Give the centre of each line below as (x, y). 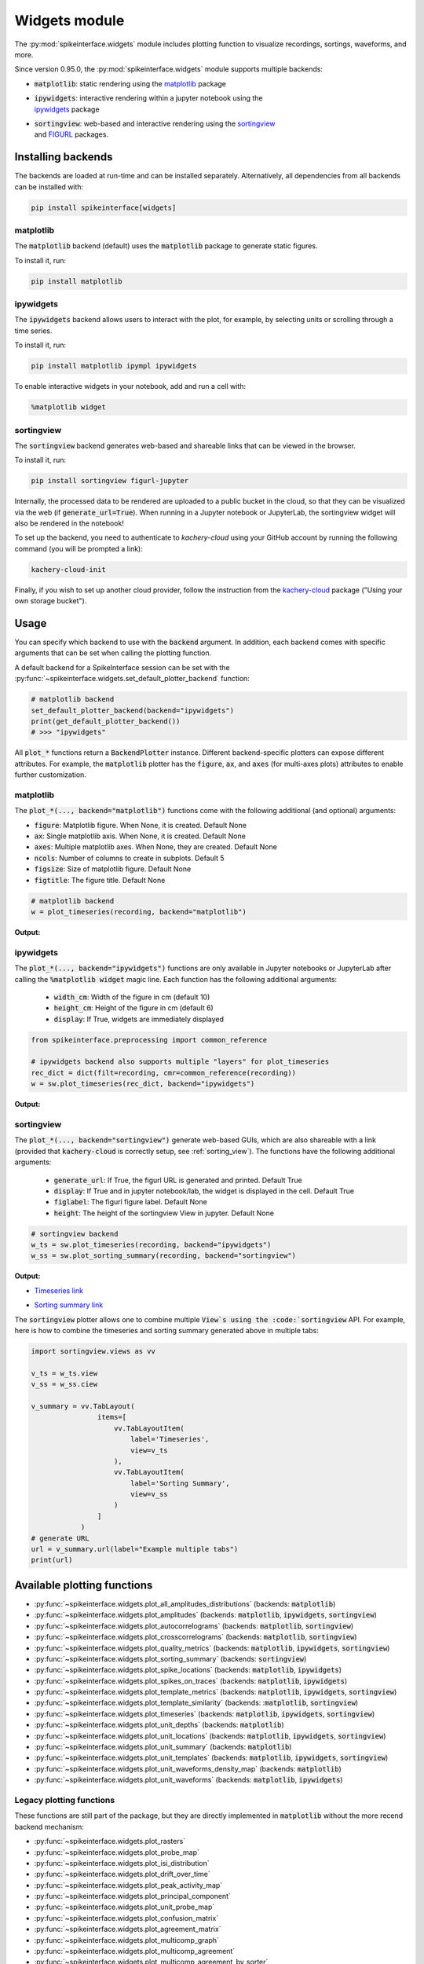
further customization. (50, 775)
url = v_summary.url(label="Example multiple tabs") (135, 1549)
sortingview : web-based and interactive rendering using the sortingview (155, 123)
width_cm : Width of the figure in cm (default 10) (132, 997)
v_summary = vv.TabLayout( (83, 1406)
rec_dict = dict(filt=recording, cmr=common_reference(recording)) (164, 1073)
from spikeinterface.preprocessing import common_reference (149, 1040)
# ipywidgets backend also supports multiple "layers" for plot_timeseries (180, 1062)
